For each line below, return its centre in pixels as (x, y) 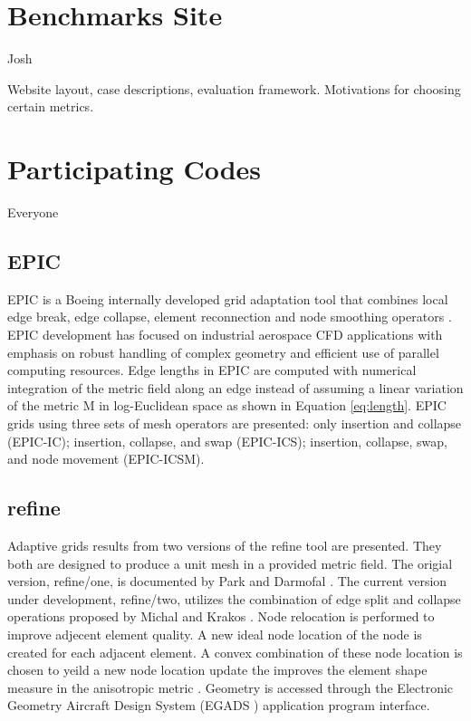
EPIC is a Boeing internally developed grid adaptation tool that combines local (228, 298)
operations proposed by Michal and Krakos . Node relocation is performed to (221, 616)
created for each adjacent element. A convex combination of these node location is (235, 652)
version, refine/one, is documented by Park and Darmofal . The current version (227, 581)
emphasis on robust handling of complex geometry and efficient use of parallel (223, 352)
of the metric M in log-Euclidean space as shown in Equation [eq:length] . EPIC (227, 405)
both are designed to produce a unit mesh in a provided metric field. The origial (230, 563)
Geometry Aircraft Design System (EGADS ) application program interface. (219, 705)
